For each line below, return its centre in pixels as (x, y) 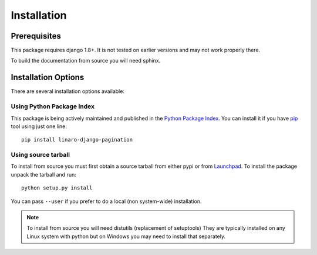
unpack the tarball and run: (43, 174)
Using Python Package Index (53, 106)
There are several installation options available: (68, 91)
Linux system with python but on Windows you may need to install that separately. (126, 236)
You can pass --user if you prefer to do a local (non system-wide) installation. (106, 201)
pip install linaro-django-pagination (77, 140)
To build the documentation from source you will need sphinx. (86, 61)
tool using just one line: (39, 126)
